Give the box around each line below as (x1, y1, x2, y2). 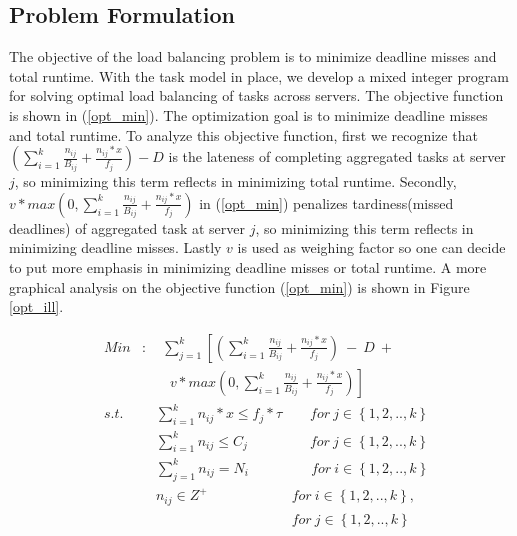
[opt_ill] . (9, 296, 64, 317)
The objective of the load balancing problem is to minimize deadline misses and (9, 46, 497, 67)
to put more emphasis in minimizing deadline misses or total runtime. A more (9, 256, 487, 277)
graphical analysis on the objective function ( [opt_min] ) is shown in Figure (9, 276, 470, 297)
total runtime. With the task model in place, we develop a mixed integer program (9, 65, 509, 86)
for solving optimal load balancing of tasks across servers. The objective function (9, 85, 504, 106)
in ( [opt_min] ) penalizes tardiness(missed (199, 192, 454, 213)
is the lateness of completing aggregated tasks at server (168, 146, 506, 167)
